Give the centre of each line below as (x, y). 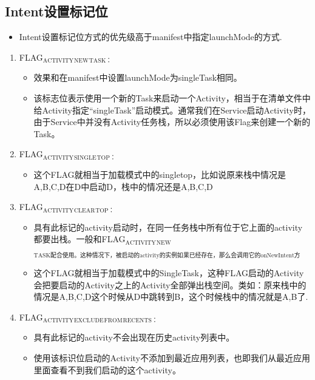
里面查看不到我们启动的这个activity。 (107, 369)
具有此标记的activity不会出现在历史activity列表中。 (134, 337)
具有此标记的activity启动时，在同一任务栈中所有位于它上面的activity (168, 227)
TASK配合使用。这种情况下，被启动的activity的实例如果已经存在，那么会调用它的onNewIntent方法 (167, 256)
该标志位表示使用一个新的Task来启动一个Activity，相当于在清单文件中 (172, 97)
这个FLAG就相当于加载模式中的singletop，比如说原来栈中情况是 (160, 174)
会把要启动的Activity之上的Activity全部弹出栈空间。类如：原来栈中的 (170, 284)
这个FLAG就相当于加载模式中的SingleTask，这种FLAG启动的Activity (169, 273)
